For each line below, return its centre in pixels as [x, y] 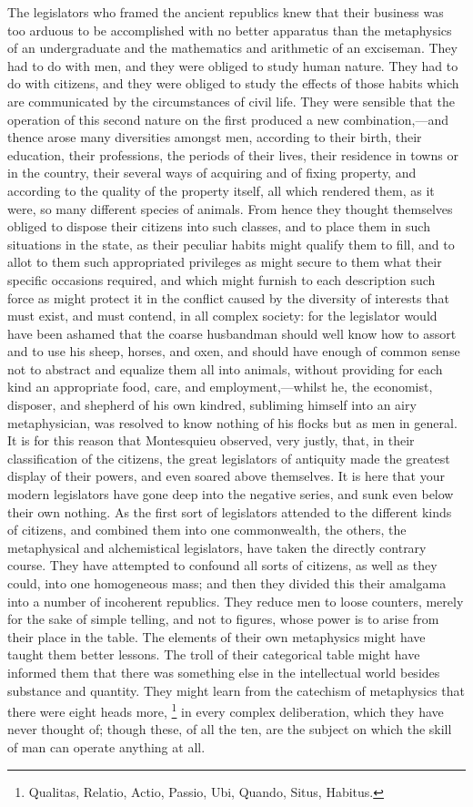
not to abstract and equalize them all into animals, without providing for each [225, 368]
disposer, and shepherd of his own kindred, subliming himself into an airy [212, 405]
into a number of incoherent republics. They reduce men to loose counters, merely [236, 601]
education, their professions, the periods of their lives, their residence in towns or [233, 154]
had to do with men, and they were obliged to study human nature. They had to [233, 65]
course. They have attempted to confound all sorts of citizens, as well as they [222, 565]
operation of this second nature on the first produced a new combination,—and [228, 119]
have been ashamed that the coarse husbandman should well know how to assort [232, 333]
